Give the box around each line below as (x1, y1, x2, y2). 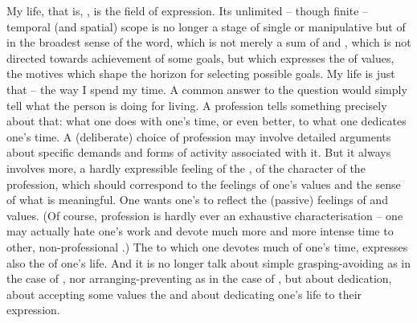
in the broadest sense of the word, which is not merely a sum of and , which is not (6, 34, 411, 51)
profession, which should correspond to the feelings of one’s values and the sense (6, 175, 401, 192)
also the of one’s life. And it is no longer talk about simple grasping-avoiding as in (6, 254, 411, 271)
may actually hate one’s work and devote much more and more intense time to (6, 223, 394, 239)
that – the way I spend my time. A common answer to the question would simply (6, 80, 407, 97)
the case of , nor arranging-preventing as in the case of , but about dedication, (6, 270, 392, 287)
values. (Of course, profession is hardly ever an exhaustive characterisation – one (6, 206, 403, 223)
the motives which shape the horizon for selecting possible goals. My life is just (6, 65, 395, 82)
